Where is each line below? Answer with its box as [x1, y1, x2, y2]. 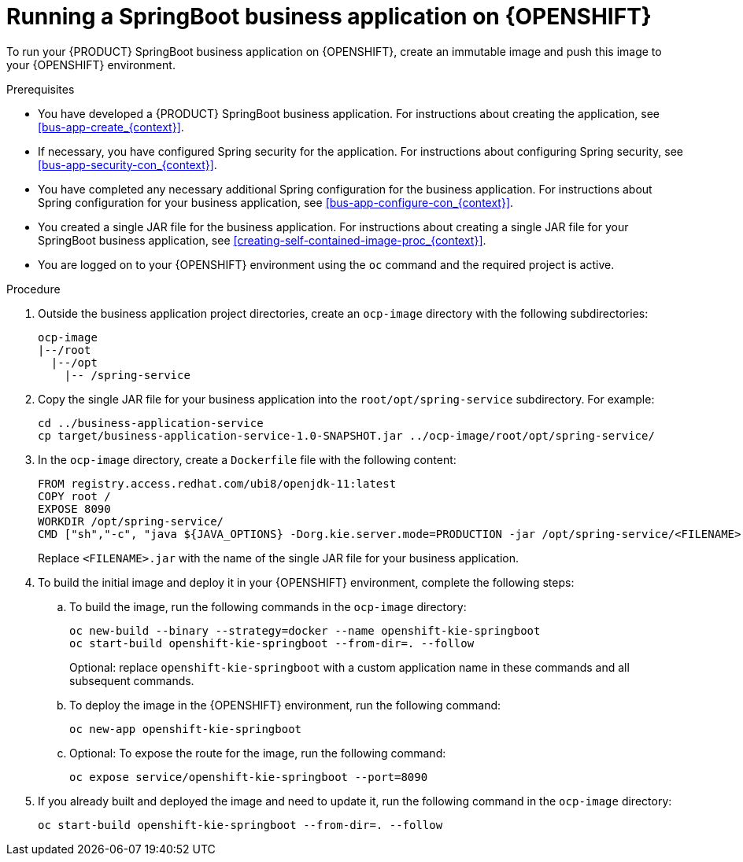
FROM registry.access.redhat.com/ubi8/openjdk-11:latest [38, 477, 397, 490]
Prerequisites [6, 82, 75, 96]
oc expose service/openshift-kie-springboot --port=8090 [69, 770, 428, 783]
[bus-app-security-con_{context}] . [38, 157, 217, 171]
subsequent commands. [69, 673, 194, 687]
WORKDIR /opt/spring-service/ [38, 514, 224, 528]
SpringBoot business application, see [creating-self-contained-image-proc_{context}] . [38, 233, 486, 247]
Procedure [6, 282, 61, 296]
